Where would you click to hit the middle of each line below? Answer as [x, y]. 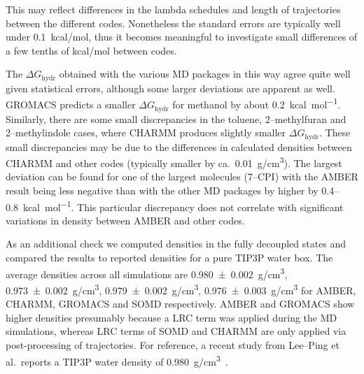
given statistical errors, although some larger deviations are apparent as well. [170, 88]
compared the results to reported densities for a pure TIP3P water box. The [169, 258]
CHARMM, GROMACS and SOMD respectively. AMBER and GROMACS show [180, 304]
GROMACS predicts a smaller [71, 105]
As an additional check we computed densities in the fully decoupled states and [176, 244]
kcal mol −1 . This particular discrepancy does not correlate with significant [183, 206]
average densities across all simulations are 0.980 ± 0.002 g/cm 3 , [147, 273]
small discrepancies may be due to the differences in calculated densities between [179, 146]
